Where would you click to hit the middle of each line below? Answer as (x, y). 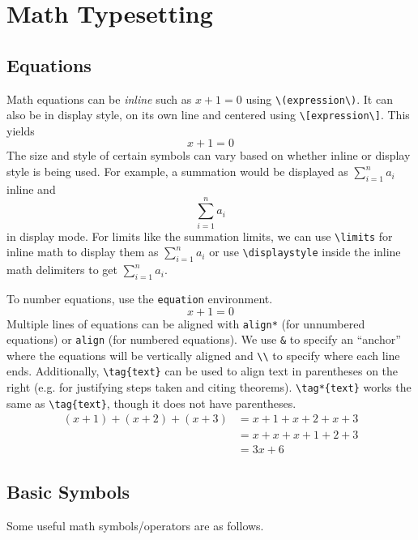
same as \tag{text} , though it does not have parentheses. (151, 403)
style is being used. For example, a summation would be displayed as (177, 171)
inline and (31, 189)
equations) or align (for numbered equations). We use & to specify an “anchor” (204, 339)
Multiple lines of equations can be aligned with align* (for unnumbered (186, 323)
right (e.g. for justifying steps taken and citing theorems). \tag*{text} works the (209, 387)
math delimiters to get (62, 270)
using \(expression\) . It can (319, 99)
